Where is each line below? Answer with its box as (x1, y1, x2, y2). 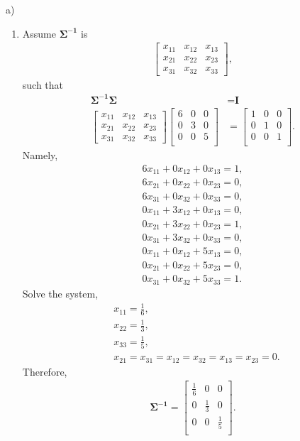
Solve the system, (22, 285, 99, 300)
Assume (22, 26, 56, 40)
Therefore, (22, 364, 67, 379)
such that (22, 77, 64, 92)
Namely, (22, 147, 58, 162)
